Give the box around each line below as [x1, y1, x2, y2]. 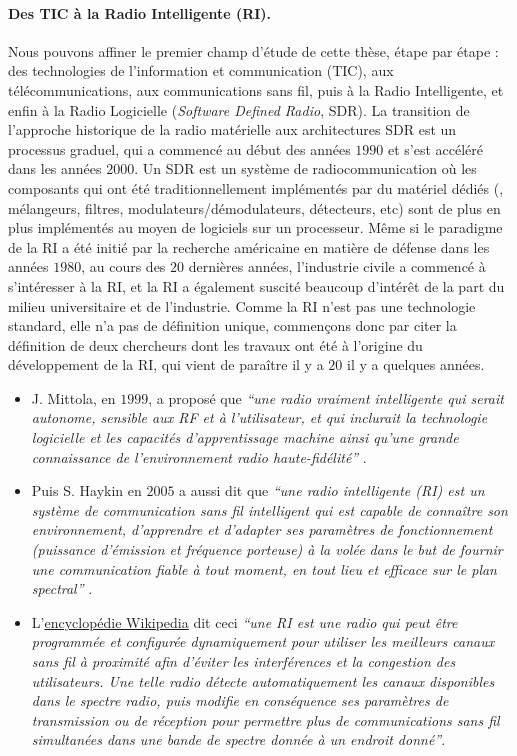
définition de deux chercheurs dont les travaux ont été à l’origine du [8, 334, 423, 355]
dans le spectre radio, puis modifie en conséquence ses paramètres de [31, 690, 449, 711]
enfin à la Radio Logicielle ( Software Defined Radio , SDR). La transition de [8, 99, 470, 120]
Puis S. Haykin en [31, 480, 142, 501]
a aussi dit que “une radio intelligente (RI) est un [179, 480, 485, 501]
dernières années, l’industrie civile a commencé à [188, 256, 486, 277]
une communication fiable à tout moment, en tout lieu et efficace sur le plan [31, 558, 497, 579]
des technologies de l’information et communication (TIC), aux [8, 60, 394, 81]
